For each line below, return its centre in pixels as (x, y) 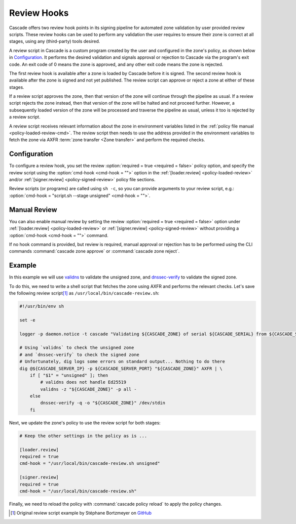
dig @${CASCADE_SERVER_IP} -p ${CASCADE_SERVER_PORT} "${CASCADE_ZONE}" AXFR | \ (121, 368)
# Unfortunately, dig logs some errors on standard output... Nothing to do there (122, 362)
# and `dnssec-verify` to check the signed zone (79, 355)
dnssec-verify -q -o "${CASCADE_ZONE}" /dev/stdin (103, 403)
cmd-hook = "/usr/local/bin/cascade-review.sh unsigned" (90, 464)
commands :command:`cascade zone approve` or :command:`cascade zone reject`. (94, 251)
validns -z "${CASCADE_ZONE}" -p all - (88, 389)
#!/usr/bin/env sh (42, 306)
